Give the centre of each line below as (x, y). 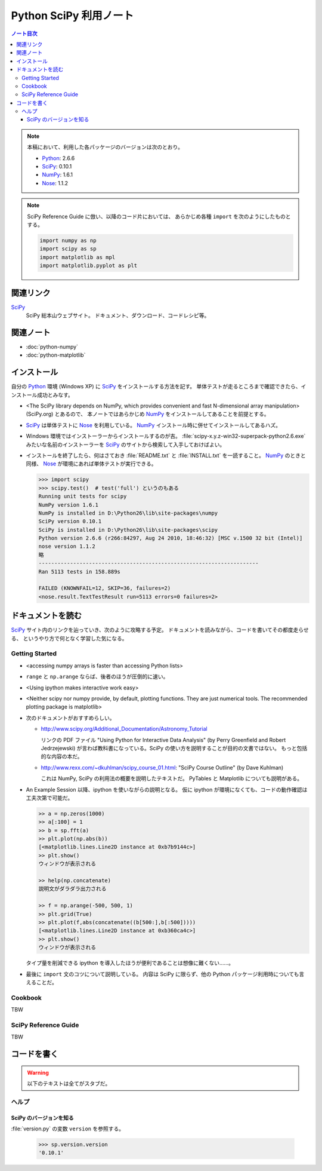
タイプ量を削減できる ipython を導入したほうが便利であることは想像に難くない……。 (130, 963)
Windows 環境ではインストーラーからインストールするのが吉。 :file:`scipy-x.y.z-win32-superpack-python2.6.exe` (166, 436)
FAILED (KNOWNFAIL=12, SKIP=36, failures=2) (105, 588)
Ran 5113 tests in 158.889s (79, 571)
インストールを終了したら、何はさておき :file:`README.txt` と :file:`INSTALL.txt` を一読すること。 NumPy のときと (166, 455)
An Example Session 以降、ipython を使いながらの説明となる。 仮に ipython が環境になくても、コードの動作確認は (167, 789)
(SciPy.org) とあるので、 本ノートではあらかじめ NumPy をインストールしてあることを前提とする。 (148, 414)
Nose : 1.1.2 (55, 183)
